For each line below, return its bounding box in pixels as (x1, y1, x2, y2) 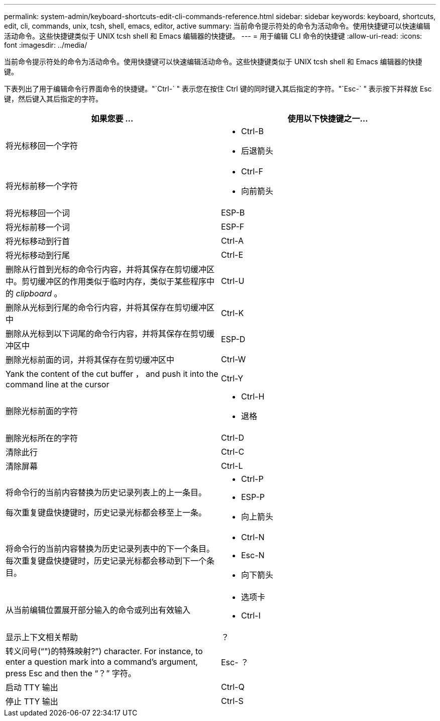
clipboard (16, 288, 52, 298)
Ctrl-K (221, 308, 244, 318)
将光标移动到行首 (6, 236, 70, 246)
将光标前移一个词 (6, 222, 70, 232)
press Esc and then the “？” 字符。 (6, 668, 136, 678)
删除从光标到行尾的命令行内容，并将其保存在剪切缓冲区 (6, 302, 215, 313)
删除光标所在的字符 (6, 433, 78, 443)
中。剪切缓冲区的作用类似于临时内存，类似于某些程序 (6, 276, 207, 286)
